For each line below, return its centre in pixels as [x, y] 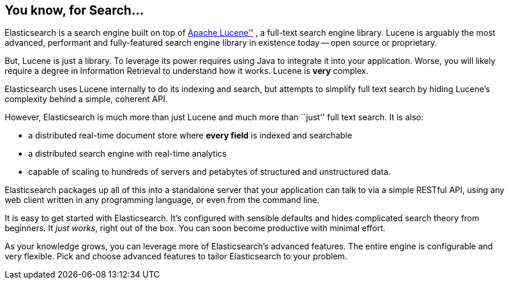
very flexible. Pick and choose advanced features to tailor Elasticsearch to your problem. [176, 256]
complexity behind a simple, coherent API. [86, 99]
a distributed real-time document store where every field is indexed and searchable [190, 136]
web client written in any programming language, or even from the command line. [162, 200]
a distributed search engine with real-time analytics [127, 154]
